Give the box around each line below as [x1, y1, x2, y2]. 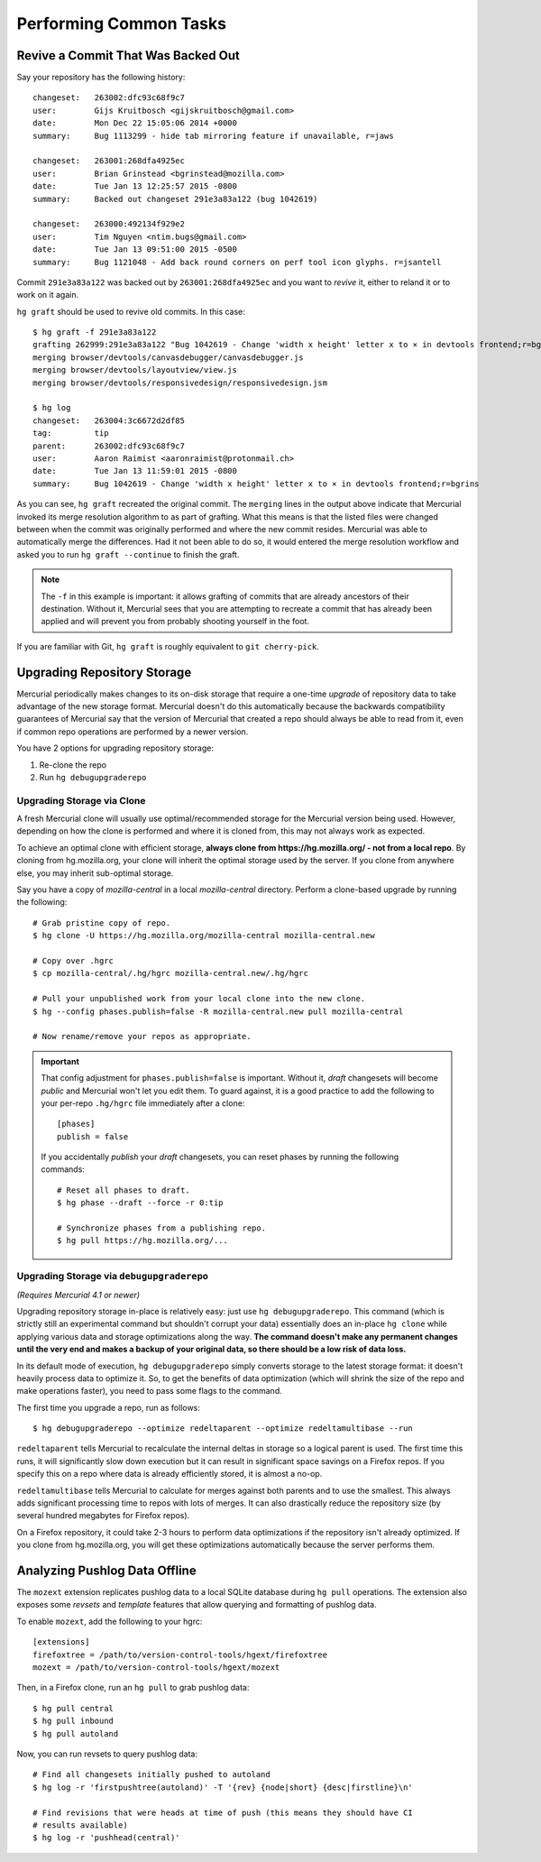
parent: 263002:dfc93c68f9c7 [32, 440, 185, 451]
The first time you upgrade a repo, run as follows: [16, 1402, 200, 1413]
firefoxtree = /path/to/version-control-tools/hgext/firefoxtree [32, 1649, 328, 1660]
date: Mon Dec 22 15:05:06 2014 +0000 [32, 118, 238, 128]
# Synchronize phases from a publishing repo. [57, 1223, 266, 1233]
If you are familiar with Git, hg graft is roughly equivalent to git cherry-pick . [16, 641, 320, 651]
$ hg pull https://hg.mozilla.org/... [57, 1236, 229, 1246]
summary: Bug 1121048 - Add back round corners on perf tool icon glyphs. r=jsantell [32, 257, 442, 267]
